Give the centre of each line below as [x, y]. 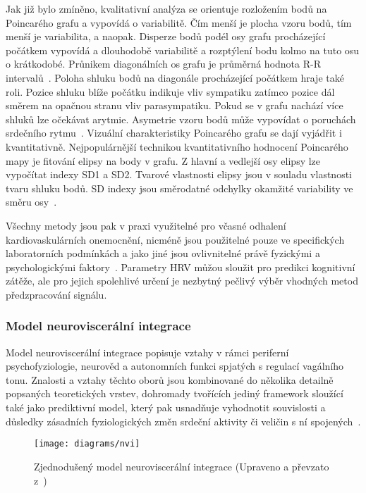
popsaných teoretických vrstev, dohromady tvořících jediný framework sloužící [175, 393]
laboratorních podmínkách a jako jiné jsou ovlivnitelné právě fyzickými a [163, 253]
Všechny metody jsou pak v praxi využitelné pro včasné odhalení [146, 225]
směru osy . [31, 202]
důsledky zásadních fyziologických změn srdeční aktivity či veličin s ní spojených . [183, 421]
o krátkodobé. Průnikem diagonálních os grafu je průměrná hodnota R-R [163, 64]
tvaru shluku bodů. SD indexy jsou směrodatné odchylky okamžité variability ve [179, 188]
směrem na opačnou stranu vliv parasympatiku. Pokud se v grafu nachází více [175, 105]
